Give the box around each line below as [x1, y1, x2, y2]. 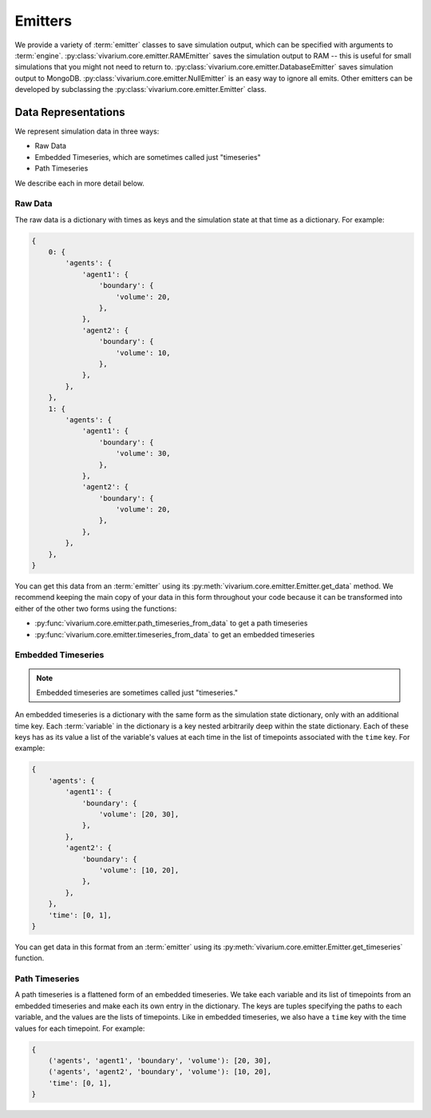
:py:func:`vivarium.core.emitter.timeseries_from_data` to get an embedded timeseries [34, 629, 315, 639]
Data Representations [14, 105, 125, 119]
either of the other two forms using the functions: [14, 604, 177, 613]
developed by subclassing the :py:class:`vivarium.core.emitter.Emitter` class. [14, 85, 267, 94]
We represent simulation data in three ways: [14, 126, 160, 136]
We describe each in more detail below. [14, 178, 145, 188]
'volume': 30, [116, 449, 171, 458]
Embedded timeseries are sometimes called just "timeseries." [36, 688, 239, 697]
